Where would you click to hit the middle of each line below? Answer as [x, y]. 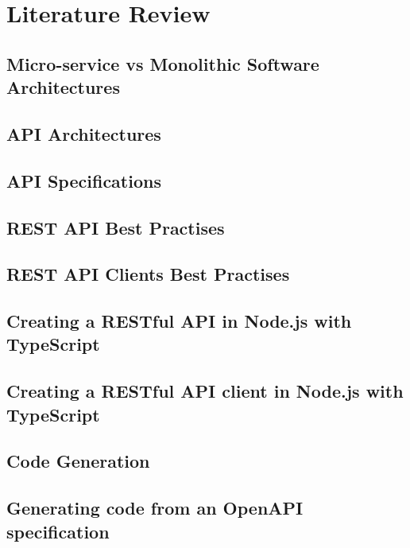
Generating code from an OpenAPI [155, 508]
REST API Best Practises [116, 227]
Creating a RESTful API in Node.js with [179, 321]
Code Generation [78, 461]
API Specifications [84, 180]
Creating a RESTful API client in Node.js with [205, 391]
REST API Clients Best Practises [148, 274]
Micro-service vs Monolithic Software [163, 63]
